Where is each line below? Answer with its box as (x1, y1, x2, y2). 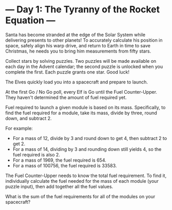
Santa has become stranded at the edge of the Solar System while (5, 31, 145, 38)
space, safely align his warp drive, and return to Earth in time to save (5, 42, 150, 48)
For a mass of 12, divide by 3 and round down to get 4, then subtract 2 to (12, 135, 167, 141)
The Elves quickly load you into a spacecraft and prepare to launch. (5, 79, 148, 85)
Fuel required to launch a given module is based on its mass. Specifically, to (5, 104, 166, 110)
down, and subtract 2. (5, 115, 52, 121)
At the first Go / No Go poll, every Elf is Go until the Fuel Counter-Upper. (5, 89, 158, 95)
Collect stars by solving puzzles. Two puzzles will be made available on (5, 58, 157, 64)
